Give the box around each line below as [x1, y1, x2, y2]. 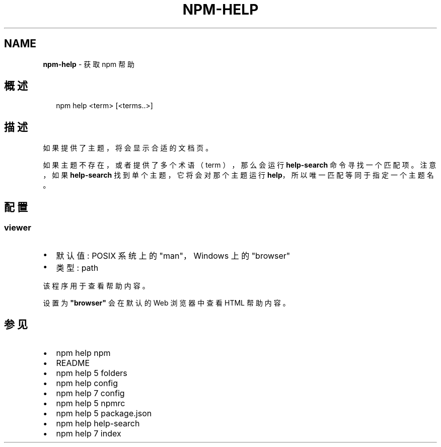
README [56, 358, 90, 368]
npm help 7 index [56, 428, 121, 439]
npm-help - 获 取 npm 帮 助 [43, 59, 135, 68]
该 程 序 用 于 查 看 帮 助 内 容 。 [43, 281, 150, 290]
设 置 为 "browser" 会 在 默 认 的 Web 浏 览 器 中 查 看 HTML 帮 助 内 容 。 [43, 298, 290, 307]
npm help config [56, 378, 118, 389]
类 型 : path [56, 262, 99, 273]
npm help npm [56, 348, 111, 358]
